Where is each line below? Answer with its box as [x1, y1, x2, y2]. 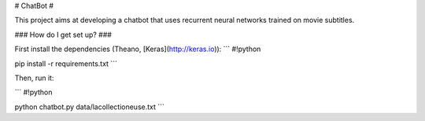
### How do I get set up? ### [14, 30, 112, 39]
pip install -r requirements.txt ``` [14, 59, 118, 68]
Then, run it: [14, 73, 54, 82]
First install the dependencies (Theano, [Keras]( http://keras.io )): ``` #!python [14, 44, 261, 54]
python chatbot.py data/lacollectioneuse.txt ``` [14, 102, 165, 112]
